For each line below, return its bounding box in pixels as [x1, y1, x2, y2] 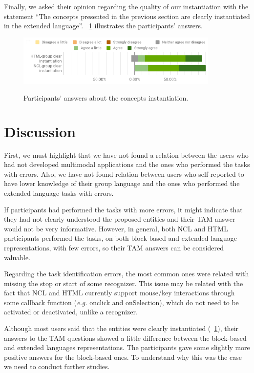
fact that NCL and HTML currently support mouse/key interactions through [4, 288, 235, 298]
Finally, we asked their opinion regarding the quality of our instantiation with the [4, 1, 249, 11]
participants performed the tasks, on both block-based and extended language [4, 233, 237, 243]
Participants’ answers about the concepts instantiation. [23, 92, 189, 103]
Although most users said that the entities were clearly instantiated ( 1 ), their [4, 323, 239, 333]
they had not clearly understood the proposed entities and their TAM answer [4, 214, 235, 224]
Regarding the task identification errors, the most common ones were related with [4, 269, 249, 279]
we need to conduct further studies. [4, 361, 110, 372]
